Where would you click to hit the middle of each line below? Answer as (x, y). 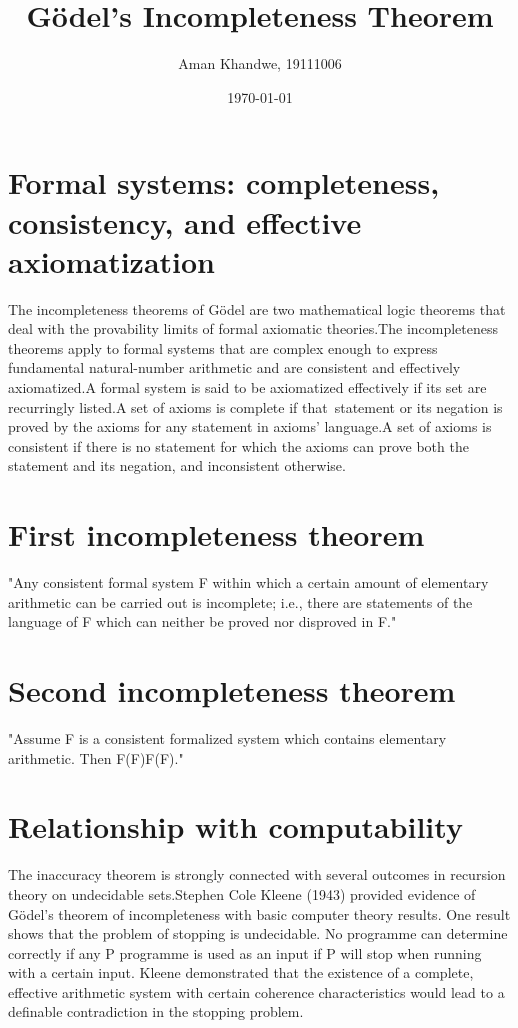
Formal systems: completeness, (224, 182)
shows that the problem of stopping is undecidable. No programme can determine (258, 933)
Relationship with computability (235, 826)
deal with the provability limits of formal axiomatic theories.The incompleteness (253, 328)
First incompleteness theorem (216, 534)
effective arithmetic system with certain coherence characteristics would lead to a (256, 991)
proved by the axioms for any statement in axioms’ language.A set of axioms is (250, 426)
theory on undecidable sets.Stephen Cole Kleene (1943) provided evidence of (242, 893)
